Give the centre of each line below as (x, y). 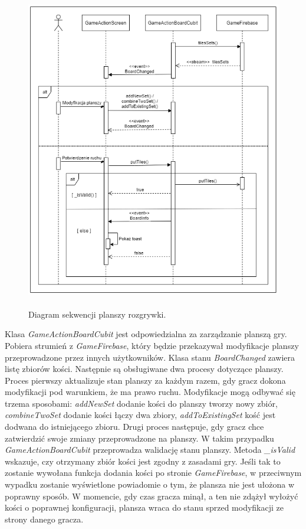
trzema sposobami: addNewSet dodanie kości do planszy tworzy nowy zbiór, (141, 403)
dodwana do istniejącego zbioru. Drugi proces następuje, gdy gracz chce (134, 427)
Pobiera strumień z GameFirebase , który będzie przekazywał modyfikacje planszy (152, 345)
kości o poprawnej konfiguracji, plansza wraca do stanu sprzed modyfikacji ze (144, 507)
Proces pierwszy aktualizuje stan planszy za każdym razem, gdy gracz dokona (145, 380)
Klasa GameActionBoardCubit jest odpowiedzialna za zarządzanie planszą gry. (146, 334)
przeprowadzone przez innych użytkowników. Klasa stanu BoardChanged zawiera (150, 357)
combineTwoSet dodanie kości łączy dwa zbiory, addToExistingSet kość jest (140, 415)
